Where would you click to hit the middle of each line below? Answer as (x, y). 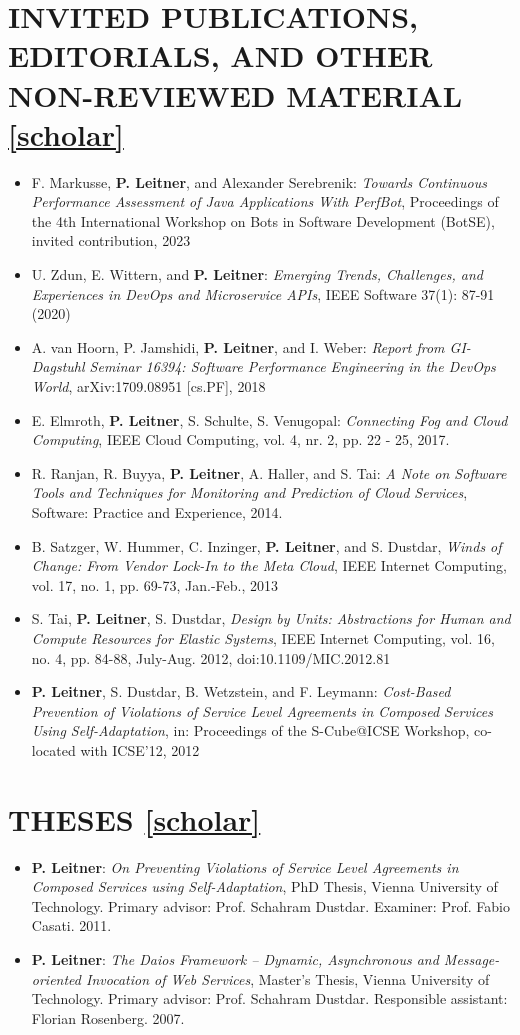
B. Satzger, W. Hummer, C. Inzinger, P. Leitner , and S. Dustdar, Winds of (266, 545)
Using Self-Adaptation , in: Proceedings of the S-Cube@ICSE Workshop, (250, 730)
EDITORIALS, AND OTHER (220, 55)
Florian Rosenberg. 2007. (108, 1017)
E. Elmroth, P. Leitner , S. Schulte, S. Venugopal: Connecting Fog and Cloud (269, 419)
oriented (56, 978)
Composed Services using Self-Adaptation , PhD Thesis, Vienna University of (264, 886)
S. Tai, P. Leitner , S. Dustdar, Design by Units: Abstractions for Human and (271, 618)
